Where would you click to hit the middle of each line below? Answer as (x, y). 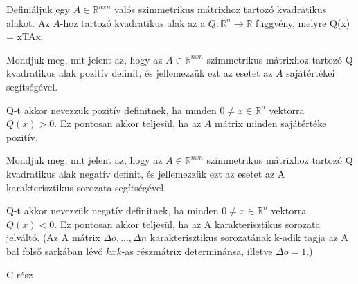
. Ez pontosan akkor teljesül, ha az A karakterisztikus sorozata (187, 224)
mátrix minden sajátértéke (270, 123)
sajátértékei (311, 73)
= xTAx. (25, 36)
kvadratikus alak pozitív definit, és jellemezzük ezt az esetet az (140, 73)
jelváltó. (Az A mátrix (53, 237)
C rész (20, 274)
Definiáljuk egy (38, 9)
